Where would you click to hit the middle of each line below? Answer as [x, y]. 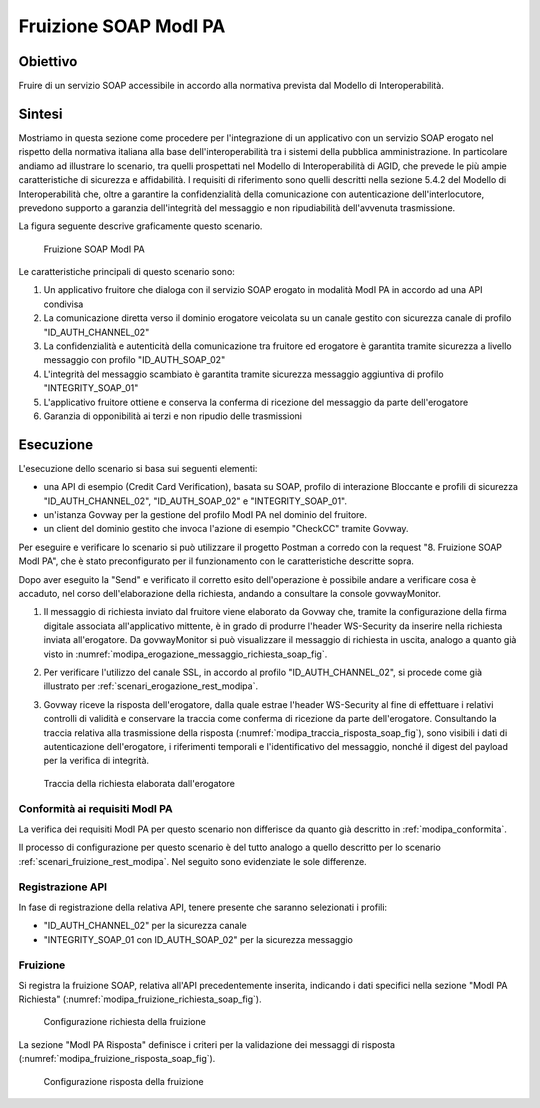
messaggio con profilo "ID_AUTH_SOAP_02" [134, 360]
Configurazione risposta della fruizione [123, 1081]
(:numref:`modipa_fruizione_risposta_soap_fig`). [117, 1059]
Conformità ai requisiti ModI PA [96, 809]
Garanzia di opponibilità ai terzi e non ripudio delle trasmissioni [172, 416]
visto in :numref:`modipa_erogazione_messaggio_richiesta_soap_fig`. [185, 654]
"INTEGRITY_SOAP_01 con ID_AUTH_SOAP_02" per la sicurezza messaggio [198, 939]
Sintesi [40, 113]
